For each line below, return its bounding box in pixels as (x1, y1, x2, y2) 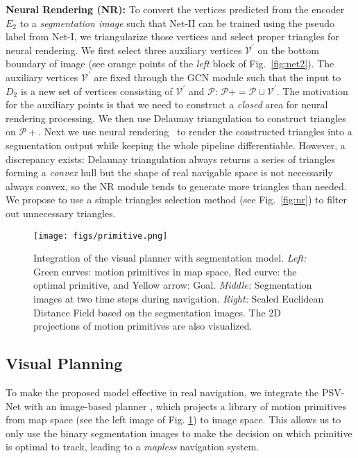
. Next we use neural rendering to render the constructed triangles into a (38, 124, 352, 139)
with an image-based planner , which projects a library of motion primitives (24, 398, 347, 413)
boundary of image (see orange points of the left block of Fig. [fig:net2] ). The (6, 56, 334, 71)
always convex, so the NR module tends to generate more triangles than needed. (6, 178, 347, 193)
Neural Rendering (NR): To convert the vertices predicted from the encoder (6, 2, 345, 16)
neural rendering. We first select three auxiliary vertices (6, 42, 242, 57)
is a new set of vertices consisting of (20, 83, 173, 98)
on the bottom (257, 42, 319, 57)
